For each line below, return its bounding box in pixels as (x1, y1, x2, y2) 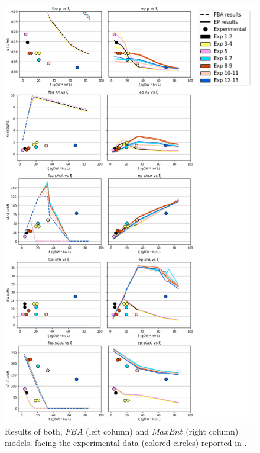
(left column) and (86, 425, 149, 437)
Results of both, (5, 425, 63, 437)
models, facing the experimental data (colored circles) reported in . (5, 436, 247, 449)
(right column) (186, 425, 239, 437)
